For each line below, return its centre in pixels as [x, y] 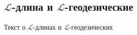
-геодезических [91, 27]
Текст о [15, 27]
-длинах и [47, 27]
